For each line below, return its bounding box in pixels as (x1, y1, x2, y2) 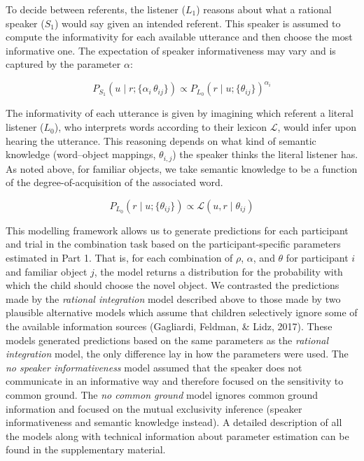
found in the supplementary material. (6, 442, 166, 457)
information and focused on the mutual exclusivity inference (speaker (6, 401, 302, 416)
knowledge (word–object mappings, (6, 147, 156, 162)
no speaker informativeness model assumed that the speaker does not (6, 360, 302, 374)
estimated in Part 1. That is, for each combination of (6, 250, 233, 265)
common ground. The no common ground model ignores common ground (6, 388, 318, 402)
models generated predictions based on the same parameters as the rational (6, 332, 329, 347)
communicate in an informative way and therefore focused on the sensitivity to (6, 374, 344, 388)
